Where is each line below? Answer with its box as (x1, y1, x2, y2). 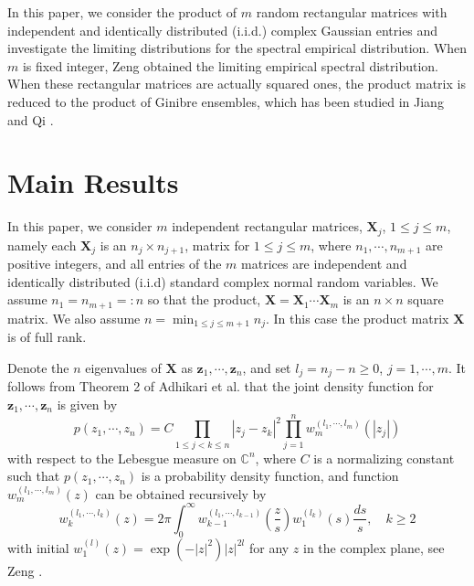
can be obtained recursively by (95, 484, 267, 503)
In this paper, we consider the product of (7, 3, 237, 21)
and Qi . (7, 110, 54, 129)
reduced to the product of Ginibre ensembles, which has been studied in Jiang (7, 91, 444, 111)
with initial (7, 538, 69, 557)
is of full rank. (7, 327, 87, 346)
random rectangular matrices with (256, 3, 448, 21)
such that (7, 466, 60, 485)
